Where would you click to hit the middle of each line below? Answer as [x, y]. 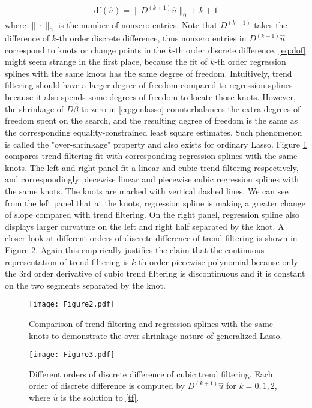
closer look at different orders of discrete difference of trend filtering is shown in [151, 238]
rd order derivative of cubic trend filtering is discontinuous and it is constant [164, 273]
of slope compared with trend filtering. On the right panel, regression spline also [152, 214]
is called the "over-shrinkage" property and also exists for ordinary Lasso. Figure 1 [156, 144]
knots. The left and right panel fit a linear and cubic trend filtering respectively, [152, 167]
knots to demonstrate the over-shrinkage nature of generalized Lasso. [156, 335]
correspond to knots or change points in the [85, 49]
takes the [271, 25]
